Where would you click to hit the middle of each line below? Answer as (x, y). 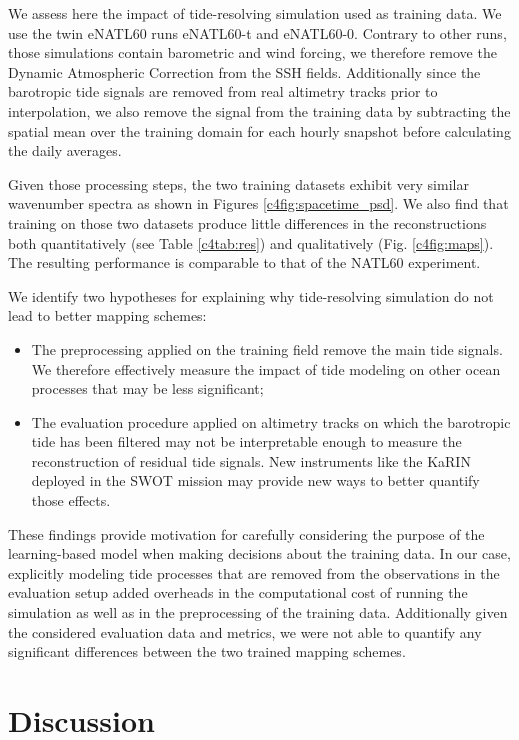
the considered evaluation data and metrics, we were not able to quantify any (245, 631)
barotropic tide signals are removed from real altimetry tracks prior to (223, 91)
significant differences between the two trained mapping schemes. (207, 651)
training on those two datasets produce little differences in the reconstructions (247, 222)
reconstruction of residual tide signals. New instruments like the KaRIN (251, 460)
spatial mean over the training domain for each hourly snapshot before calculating (259, 130)
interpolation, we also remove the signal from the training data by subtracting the (259, 110)
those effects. (71, 500)
